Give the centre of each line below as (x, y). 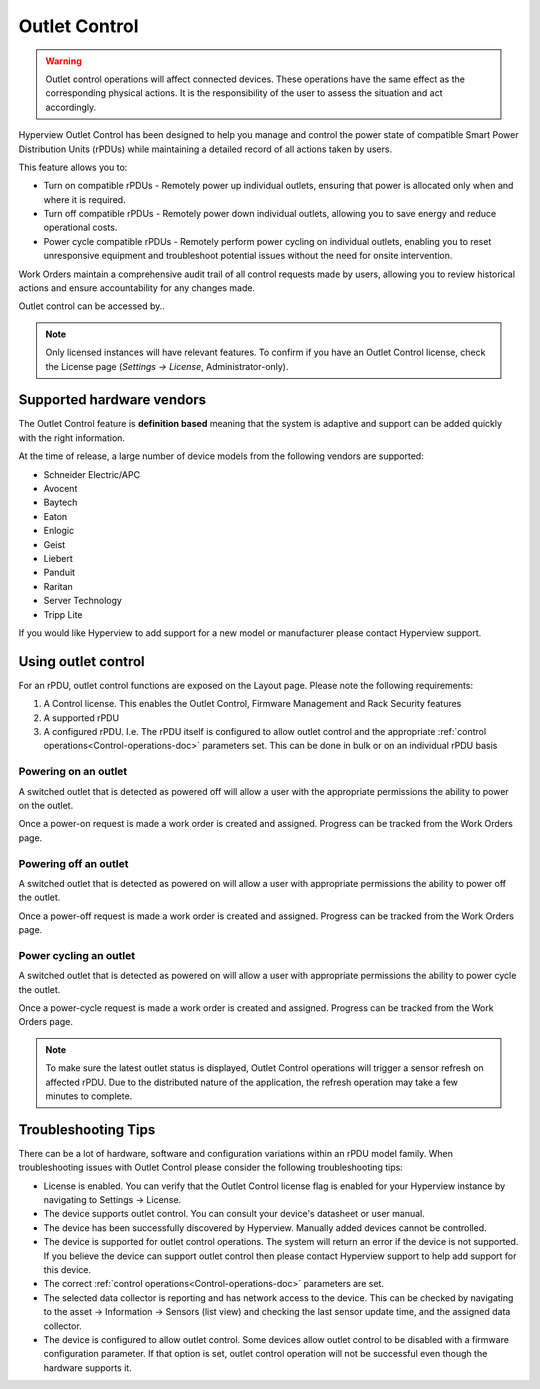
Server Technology (82, 601)
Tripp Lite (63, 614)
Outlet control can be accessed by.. (91, 306)
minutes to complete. (89, 1096)
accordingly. (71, 107)
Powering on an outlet (73, 772)
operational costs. (80, 227)
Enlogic (59, 531)
